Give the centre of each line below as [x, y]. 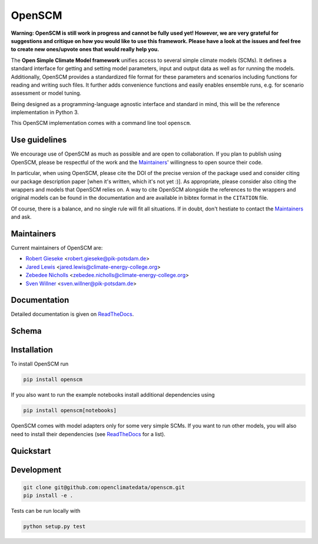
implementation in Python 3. [45, 113]
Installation [32, 350]
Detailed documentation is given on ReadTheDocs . [72, 314]
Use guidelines [39, 140]
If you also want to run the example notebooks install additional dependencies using [113, 395]
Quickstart [31, 451]
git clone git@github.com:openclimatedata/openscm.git [104, 487]
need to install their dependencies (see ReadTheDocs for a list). [88, 434]
